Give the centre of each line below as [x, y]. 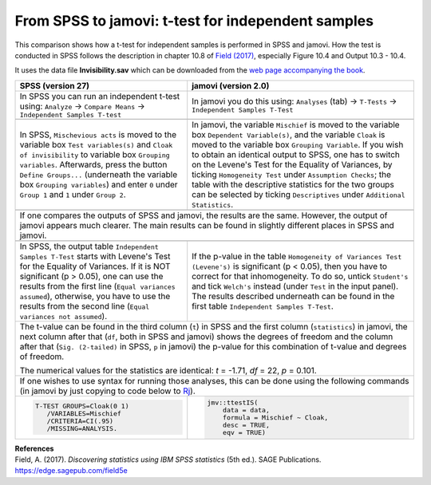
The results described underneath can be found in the [293, 296]
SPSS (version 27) [54, 85]
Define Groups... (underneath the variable [99, 174]
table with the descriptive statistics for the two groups [293, 184]
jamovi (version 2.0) [231, 85]
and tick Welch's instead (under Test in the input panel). [295, 286]
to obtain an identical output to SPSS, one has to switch [296, 154]
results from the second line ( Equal [85, 306]
